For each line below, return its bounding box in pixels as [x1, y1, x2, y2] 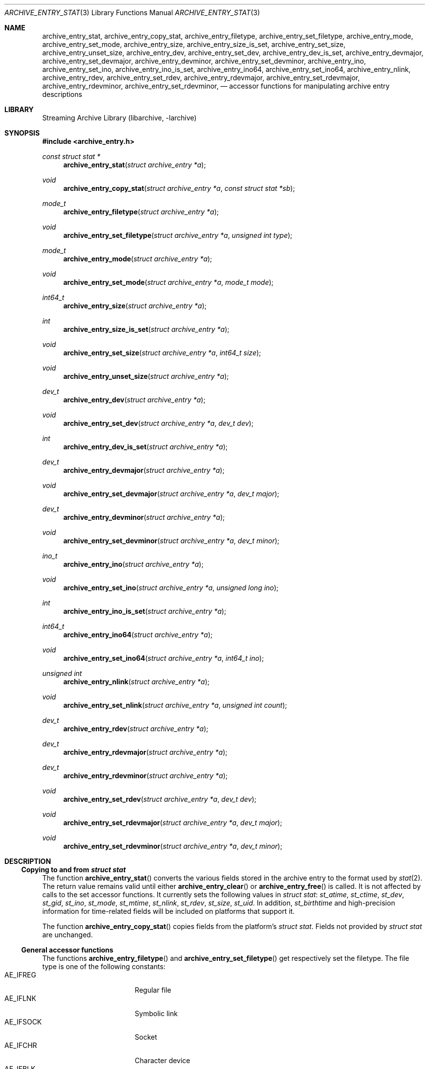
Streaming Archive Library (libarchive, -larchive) [42, 114, 197, 122]
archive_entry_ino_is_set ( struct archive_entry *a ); [63, 607, 226, 615]
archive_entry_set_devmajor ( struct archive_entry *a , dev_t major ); [63, 489, 279, 498]
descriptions [42, 90, 82, 98]
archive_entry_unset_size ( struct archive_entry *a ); [63, 372, 229, 380]
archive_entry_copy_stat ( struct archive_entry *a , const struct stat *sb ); [63, 184, 295, 192]
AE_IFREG [4, 971, 36, 979]
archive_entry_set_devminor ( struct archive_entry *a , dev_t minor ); [63, 536, 280, 545]
